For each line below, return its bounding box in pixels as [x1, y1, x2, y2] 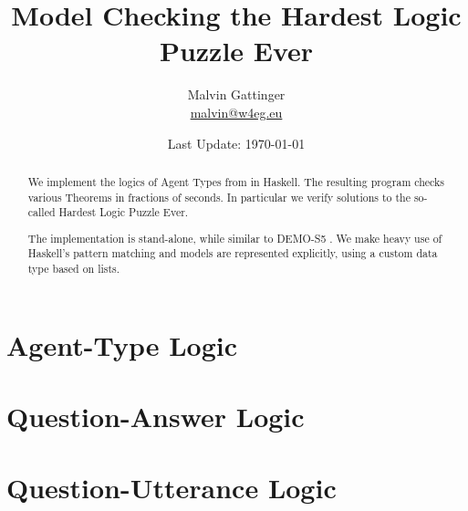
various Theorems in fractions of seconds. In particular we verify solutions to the [27, 189, 411, 204]
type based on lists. [27, 261, 120, 276]
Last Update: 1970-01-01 [167, 133, 306, 152]
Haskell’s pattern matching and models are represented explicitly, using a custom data [27, 245, 438, 261]
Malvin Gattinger [187, 85, 286, 104]
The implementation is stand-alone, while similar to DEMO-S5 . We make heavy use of [27, 230, 442, 245]
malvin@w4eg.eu [190, 102, 283, 121]
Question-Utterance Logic [6, 469, 337, 506]
